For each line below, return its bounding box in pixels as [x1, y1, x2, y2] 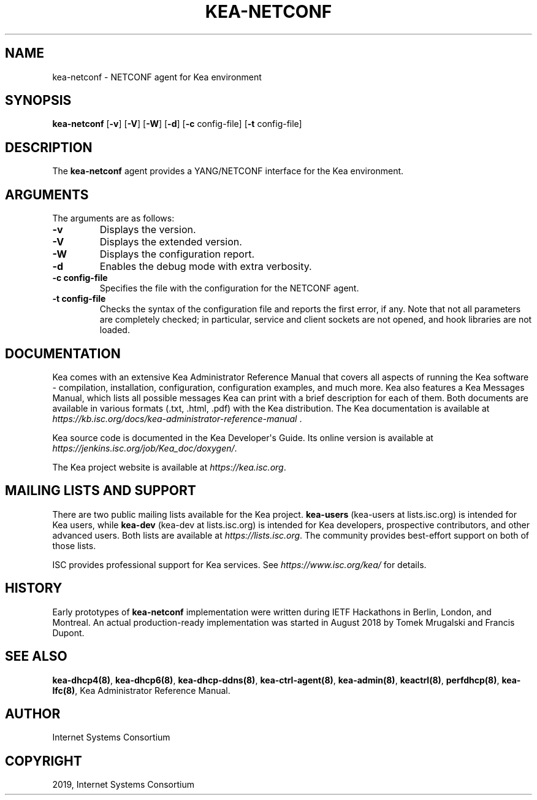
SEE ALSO [5, 648, 67, 664]
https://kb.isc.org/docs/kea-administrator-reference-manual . [52, 413, 302, 424]
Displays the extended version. [99, 236, 242, 248]
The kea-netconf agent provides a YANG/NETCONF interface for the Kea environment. [52, 166, 404, 177]
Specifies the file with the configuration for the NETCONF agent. [99, 283, 359, 294]
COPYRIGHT [5, 753, 82, 769]
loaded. [99, 325, 130, 336]
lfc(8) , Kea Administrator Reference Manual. [52, 685, 230, 696]
